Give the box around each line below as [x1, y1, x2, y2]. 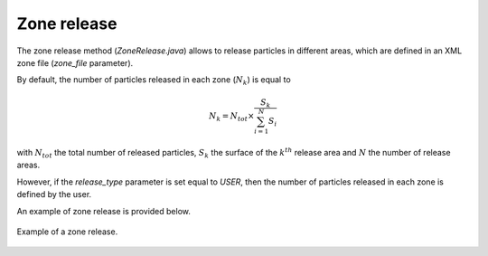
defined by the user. [16, 189, 92, 200]
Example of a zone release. [16, 226, 118, 237]
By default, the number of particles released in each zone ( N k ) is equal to [16, 74, 291, 88]
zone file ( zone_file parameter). [16, 57, 134, 68]
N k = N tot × [209, 110, 255, 123]
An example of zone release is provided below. [16, 205, 192, 216]
